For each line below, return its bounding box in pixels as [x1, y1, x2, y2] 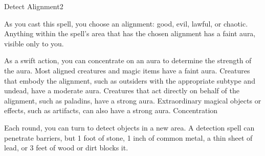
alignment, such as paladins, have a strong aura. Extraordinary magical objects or [4, 95, 261, 106]
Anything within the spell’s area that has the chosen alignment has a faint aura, [4, 28, 256, 39]
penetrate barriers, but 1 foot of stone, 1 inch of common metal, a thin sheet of [4, 132, 253, 143]
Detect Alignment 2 [4, 1, 63, 11]
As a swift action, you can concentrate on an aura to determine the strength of [4, 55, 252, 66]
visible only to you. [4, 38, 64, 48]
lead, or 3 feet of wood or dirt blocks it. [4, 142, 128, 153]
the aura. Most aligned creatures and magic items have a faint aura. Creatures [4, 65, 250, 75]
